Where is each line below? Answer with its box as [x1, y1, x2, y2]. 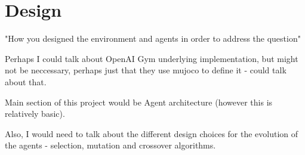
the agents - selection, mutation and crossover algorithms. [5, 139, 216, 151]
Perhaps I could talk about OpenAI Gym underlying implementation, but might [5, 52, 298, 64]
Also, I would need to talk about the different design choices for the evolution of [5, 127, 298, 139]
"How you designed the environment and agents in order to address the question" [5, 32, 301, 45]
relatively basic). [5, 107, 65, 120]
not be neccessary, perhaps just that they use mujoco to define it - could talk [5, 64, 286, 76]
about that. [5, 75, 47, 88]
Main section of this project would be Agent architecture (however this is [5, 95, 273, 108]
